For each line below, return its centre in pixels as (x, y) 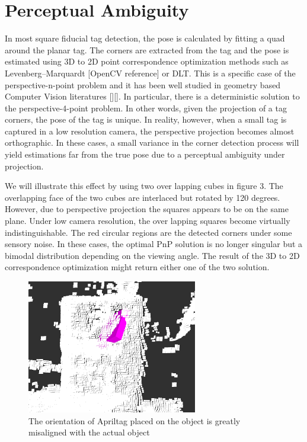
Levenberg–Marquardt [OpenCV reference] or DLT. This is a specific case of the (150, 73)
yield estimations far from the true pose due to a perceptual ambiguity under (145, 154)
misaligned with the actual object (89, 432)
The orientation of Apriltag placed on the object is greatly (135, 420)
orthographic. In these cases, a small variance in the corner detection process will (152, 142)
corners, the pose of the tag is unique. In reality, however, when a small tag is (146, 119)
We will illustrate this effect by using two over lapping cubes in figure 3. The (144, 186)
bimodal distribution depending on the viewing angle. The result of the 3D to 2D (152, 255)
